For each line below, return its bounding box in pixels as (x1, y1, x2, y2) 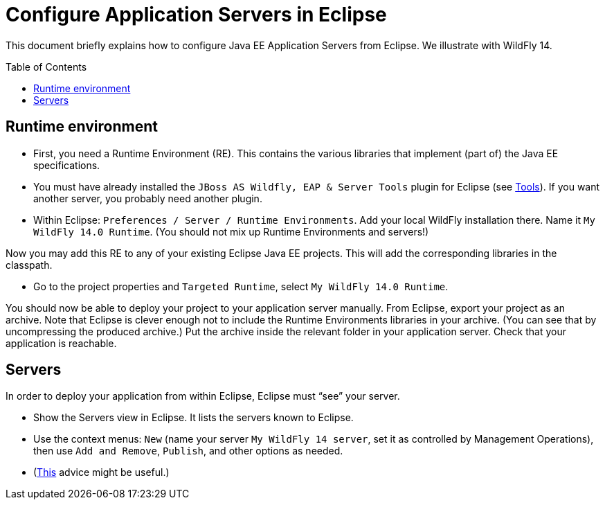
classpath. (6, 258, 53, 271)
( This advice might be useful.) (33, 466, 170, 479)
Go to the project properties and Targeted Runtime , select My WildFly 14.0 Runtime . (33, 280, 449, 292)
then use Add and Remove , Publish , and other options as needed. (33, 445, 343, 457)
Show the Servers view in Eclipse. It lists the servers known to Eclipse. (33, 411, 354, 424)
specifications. (33, 159, 100, 171)
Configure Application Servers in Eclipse (6, 3, 387, 26)
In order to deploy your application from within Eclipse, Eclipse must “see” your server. (6, 390, 400, 402)
